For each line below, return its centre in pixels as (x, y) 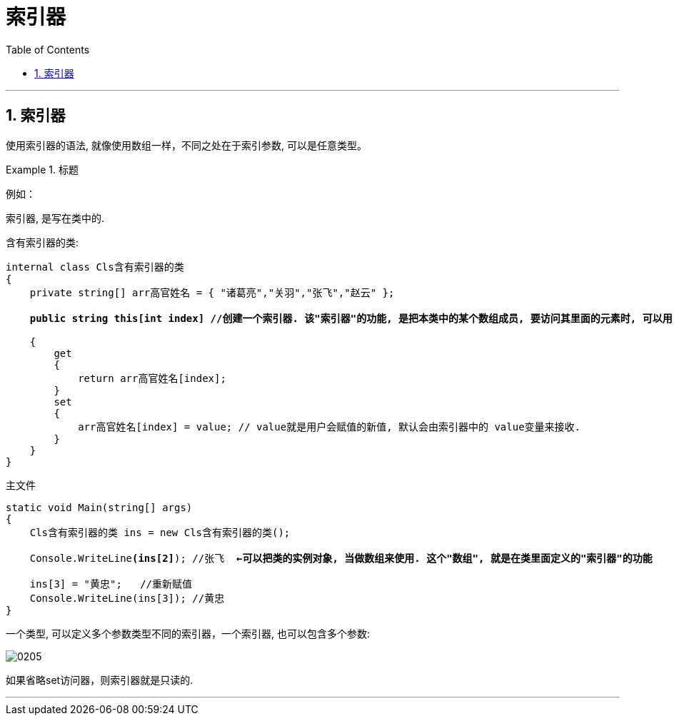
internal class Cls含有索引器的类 (95, 267)
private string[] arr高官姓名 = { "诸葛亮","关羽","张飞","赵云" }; (212, 292)
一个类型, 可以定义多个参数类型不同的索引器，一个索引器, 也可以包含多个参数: (188, 633)
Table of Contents (48, 49)
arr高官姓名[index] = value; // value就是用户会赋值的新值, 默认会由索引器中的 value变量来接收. (330, 427)
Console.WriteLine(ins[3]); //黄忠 (127, 598)
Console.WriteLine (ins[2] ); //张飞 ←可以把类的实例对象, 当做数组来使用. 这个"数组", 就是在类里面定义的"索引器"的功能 (341, 558)
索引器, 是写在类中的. (55, 218)
